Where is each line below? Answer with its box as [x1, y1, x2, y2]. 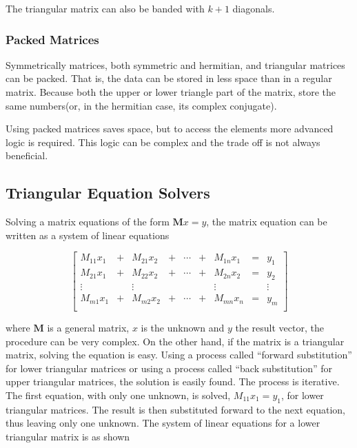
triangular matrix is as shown [6, 429, 130, 443]
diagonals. [232, 1, 275, 15]
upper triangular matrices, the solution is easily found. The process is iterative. [6, 374, 340, 389]
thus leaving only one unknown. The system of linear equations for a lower [6, 416, 320, 430]
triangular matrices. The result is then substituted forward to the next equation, [6, 402, 345, 416]
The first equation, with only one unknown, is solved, [6, 387, 231, 402]
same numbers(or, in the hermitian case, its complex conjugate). [6, 98, 277, 112]
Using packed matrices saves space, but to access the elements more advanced [6, 121, 334, 136]
